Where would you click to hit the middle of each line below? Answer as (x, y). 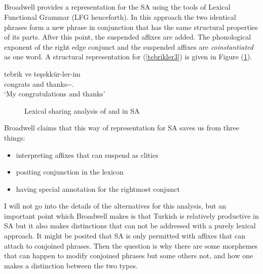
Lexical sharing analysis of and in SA (82, 110)
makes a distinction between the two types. (71, 265)
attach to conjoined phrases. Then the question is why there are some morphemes (131, 245)
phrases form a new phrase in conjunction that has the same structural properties (131, 27)
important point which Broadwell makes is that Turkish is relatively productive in (131, 215)
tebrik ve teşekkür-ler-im (42, 73)
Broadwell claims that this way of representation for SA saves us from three (122, 128)
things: (15, 137)
